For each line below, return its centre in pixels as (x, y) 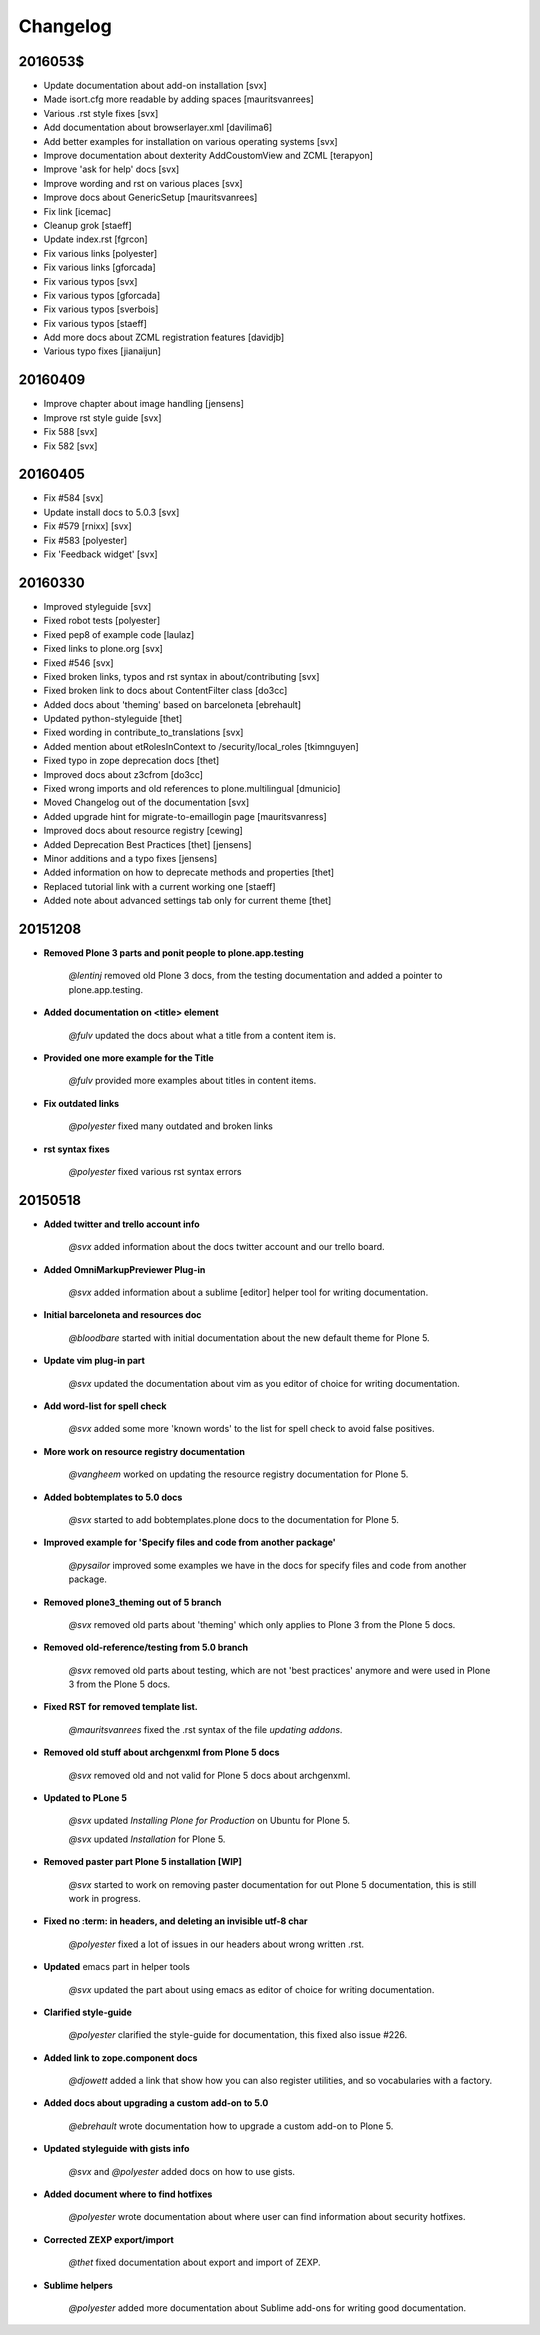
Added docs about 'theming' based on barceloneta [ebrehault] (172, 704)
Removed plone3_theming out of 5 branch (132, 1602)
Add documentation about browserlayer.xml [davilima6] (158, 127)
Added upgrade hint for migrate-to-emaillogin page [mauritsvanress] (185, 816)
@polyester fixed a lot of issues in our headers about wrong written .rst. (216, 1944)
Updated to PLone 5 (85, 1798)
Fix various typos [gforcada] (101, 295)
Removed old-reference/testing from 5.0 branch (146, 1647)
